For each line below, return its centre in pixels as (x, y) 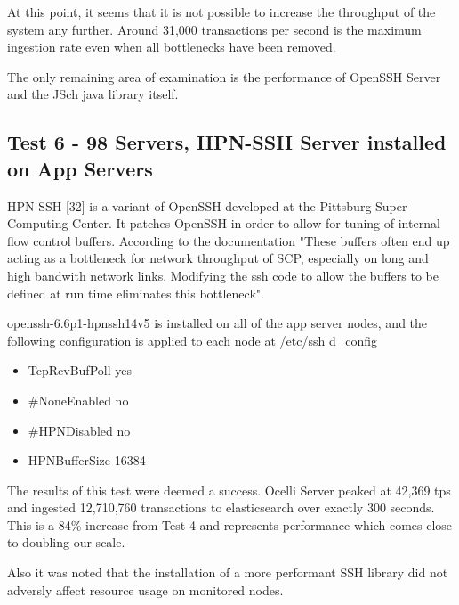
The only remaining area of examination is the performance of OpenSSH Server (224, 76)
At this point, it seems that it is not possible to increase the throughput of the (221, 12)
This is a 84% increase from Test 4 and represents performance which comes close (230, 524)
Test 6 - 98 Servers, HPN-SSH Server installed (227, 142)
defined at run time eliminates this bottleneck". (136, 293)
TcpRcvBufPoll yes (80, 370)
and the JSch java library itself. (93, 94)
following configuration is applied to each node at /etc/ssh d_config (193, 340)
